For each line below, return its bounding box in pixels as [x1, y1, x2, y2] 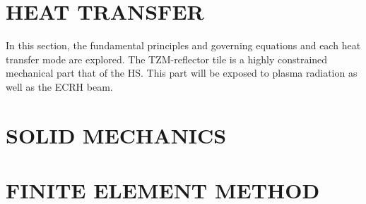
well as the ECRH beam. [6, 79, 113, 94]
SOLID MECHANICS [6, 120, 227, 149]
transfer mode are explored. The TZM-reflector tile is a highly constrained [6, 51, 328, 66]
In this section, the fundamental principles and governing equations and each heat [6, 38, 361, 53]
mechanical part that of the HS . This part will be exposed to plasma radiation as [6, 65, 358, 80]
